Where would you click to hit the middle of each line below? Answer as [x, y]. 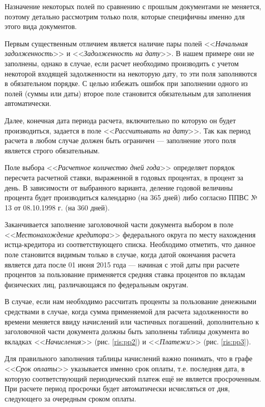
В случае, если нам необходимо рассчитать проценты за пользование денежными [130, 301]
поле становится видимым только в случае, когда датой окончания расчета [120, 254]
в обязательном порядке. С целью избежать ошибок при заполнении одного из [126, 83]
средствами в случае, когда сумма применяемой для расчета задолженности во [127, 311]
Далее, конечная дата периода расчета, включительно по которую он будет [120, 120]
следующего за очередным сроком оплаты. [71, 398]
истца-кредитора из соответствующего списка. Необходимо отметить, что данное [130, 244]
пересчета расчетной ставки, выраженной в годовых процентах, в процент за [124, 177]
